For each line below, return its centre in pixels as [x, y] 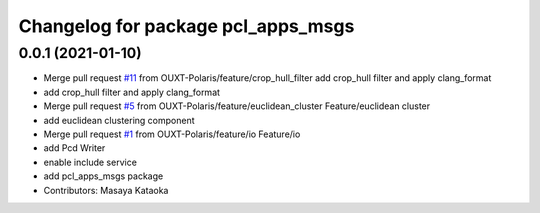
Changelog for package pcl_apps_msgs [186, 26]
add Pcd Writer [74, 148]
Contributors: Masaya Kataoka [106, 190]
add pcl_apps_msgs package [103, 176]
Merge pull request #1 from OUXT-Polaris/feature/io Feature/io [172, 134]
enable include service [90, 162]
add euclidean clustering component [119, 120]
